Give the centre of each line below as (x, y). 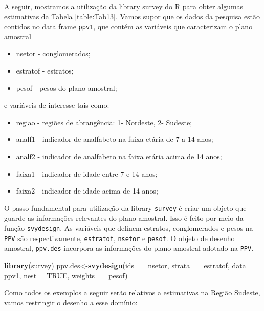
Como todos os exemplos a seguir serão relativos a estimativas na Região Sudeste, (132, 292)
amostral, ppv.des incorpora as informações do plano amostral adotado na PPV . (129, 248)
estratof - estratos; (45, 71)
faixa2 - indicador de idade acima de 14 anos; (87, 191)
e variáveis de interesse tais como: (57, 105)
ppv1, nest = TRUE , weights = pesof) (66, 275)
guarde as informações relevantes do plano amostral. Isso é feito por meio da (124, 218)
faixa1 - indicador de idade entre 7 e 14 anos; (87, 173)
